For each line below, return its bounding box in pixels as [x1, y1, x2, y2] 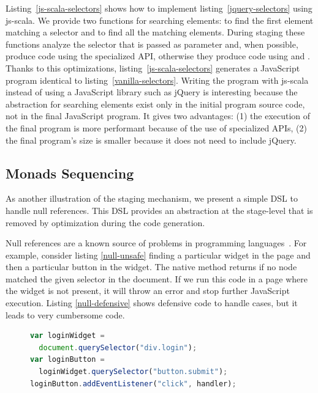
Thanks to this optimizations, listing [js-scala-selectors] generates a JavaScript [6, 61, 300, 74]
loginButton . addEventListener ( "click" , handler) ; [30, 379, 237, 388]
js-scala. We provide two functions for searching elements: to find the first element [6, 13, 314, 26]
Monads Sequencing [6, 163, 134, 182]
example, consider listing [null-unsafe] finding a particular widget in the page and [6, 248, 311, 261]
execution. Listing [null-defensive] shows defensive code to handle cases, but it [6, 296, 298, 309]
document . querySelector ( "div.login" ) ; [39, 343, 197, 352]
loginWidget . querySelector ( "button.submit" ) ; [39, 367, 228, 376]
